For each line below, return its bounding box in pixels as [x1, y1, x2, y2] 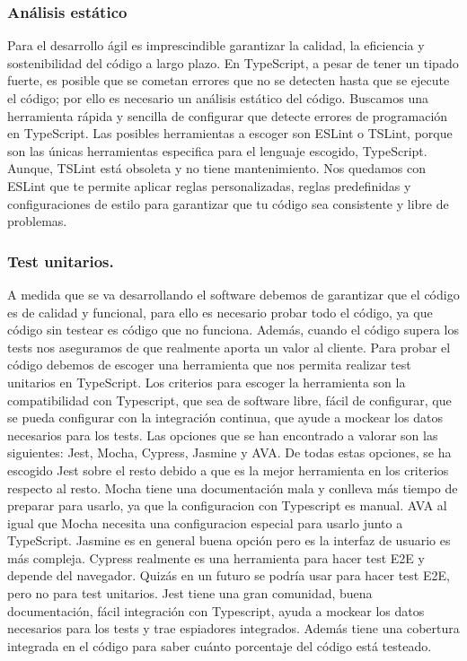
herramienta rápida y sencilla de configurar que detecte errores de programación [7, 106, 448, 125]
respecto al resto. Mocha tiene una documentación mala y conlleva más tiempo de [7, 478, 458, 497]
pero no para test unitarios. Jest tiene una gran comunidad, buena [7, 584, 373, 603]
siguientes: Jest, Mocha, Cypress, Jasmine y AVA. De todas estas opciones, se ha [7, 443, 452, 462]
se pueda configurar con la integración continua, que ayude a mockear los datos [7, 408, 443, 427]
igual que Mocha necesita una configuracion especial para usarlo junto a [7, 513, 403, 532]
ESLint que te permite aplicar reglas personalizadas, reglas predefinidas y [7, 176, 411, 195]
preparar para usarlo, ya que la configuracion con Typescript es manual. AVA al [7, 496, 447, 515]
